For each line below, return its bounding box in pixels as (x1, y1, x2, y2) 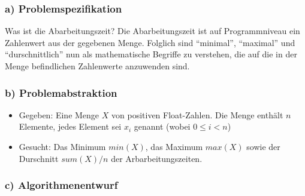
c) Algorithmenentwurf (5, 177, 118, 192)
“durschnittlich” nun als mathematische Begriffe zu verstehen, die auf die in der (5, 48, 297, 60)
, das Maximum (145, 140, 203, 152)
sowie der (246, 140, 280, 152)
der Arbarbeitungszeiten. (111, 152, 203, 164)
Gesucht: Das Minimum (19, 140, 106, 152)
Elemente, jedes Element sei (19, 120, 122, 133)
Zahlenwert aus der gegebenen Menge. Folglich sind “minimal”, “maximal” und (5, 36, 295, 48)
